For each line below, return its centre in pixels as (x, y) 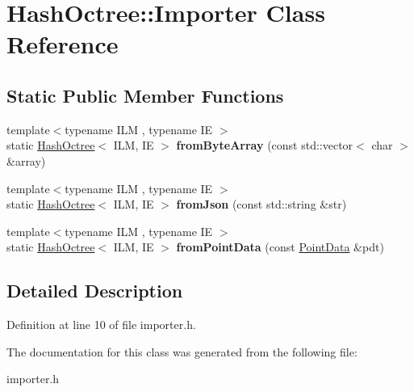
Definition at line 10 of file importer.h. (101, 325)
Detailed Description (95, 291)
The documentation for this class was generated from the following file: (182, 351)
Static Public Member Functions (145, 95)
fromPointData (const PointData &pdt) (280, 247)
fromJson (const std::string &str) (261, 204)
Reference (63, 44)
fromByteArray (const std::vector (265, 145)
